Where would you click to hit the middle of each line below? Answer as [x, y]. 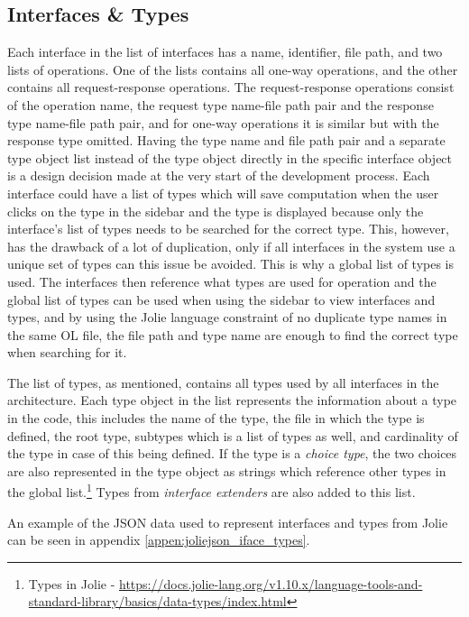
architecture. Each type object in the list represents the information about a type [232, 400]
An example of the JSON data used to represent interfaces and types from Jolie [228, 522]
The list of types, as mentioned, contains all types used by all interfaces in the [223, 382]
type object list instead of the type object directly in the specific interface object [230, 157]
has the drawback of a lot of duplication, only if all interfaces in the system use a [231, 246]
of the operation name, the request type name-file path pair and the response [221, 104]
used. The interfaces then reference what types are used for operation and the [222, 281]
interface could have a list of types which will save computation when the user [223, 193]
